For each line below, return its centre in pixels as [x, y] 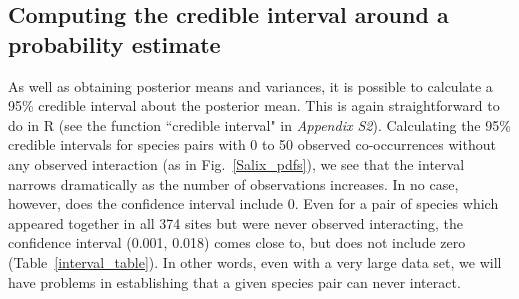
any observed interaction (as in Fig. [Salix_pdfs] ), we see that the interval [236, 163]
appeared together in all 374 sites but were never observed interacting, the [236, 222]
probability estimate [114, 43]
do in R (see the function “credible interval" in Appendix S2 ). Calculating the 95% [259, 124]
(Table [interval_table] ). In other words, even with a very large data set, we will [255, 261]
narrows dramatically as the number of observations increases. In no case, [233, 183]
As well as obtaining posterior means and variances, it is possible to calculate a [250, 85]
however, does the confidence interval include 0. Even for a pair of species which [253, 203]
